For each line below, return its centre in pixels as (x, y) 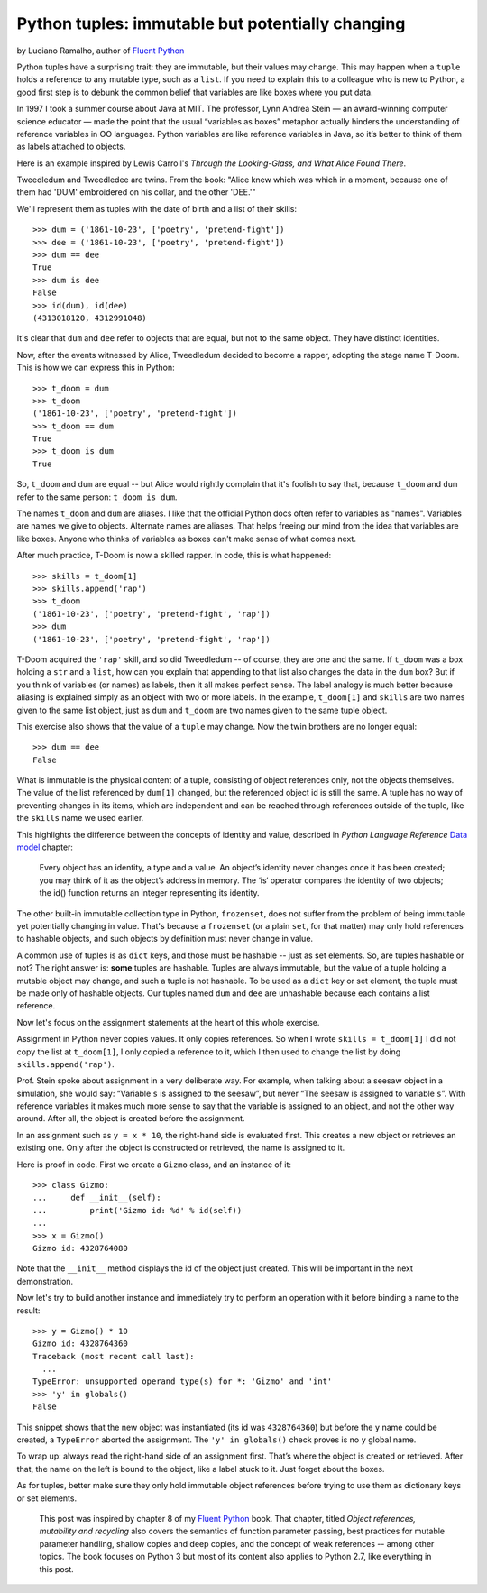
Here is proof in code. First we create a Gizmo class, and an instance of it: (154, 1165)
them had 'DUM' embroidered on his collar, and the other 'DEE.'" (136, 192)
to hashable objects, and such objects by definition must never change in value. (165, 939)
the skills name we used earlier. (80, 818)
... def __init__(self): (97, 1198)
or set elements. (46, 1498)
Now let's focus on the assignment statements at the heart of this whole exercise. (168, 1022)
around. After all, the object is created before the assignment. (131, 1119)
